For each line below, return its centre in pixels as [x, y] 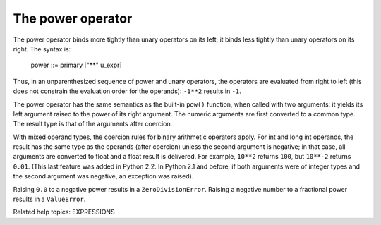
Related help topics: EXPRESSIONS [64, 212]
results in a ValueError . [49, 199]
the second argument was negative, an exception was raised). [103, 176]
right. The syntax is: [42, 49]
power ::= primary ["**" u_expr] [77, 65]
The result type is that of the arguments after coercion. [93, 124]
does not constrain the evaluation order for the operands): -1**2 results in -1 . [127, 91]
